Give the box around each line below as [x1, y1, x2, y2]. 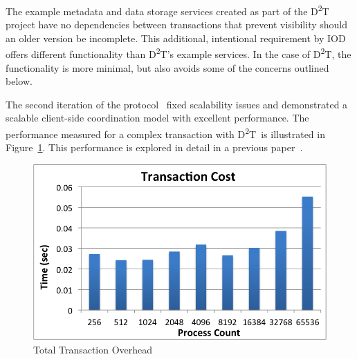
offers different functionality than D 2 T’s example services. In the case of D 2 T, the [6, 45, 351, 61]
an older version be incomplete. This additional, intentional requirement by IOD [6, 30, 346, 45]
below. [6, 74, 33, 88]
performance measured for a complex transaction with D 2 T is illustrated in [6, 125, 325, 141]
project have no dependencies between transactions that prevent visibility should [6, 17, 348, 32]
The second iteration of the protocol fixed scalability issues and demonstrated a [6, 97, 348, 111]
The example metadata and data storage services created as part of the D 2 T [6, 2, 329, 18]
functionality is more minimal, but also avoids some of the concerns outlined [6, 60, 329, 75]
